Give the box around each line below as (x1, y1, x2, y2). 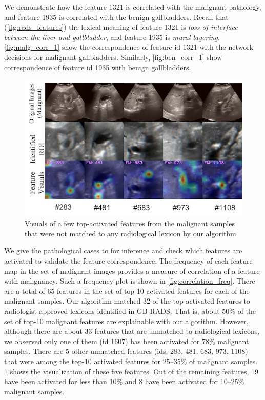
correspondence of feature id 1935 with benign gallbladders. (4, 62, 191, 72)
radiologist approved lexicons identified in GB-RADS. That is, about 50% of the (4, 306, 256, 316)
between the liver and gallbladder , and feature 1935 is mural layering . (4, 31, 220, 42)
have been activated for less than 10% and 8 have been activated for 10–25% (4, 376, 244, 387)
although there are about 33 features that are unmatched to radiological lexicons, (4, 326, 260, 336)
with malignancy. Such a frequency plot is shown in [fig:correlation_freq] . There (4, 275, 255, 286)
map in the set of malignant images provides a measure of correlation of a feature (4, 265, 260, 276)
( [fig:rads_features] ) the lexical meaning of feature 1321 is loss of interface (4, 22, 238, 32)
